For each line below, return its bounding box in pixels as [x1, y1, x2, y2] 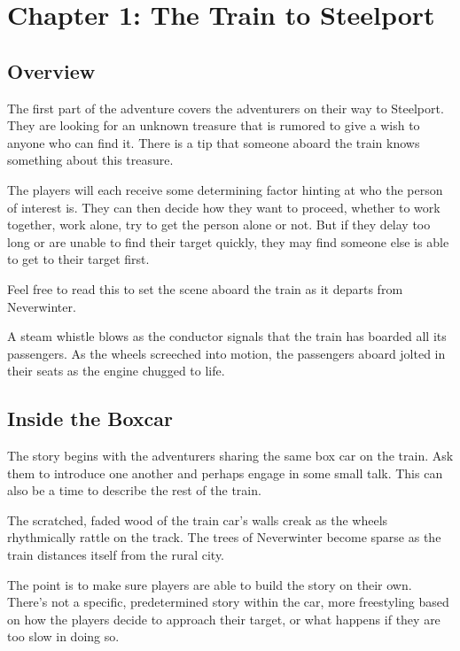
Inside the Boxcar [7, 405, 174, 432]
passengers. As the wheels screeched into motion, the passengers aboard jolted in [7, 344, 446, 362]
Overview [7, 57, 96, 84]
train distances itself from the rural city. [7, 546, 225, 564]
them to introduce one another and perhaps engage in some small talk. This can [7, 463, 443, 482]
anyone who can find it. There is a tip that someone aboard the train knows [7, 133, 420, 151]
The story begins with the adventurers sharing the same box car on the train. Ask [7, 446, 454, 465]
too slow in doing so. [7, 627, 120, 646]
